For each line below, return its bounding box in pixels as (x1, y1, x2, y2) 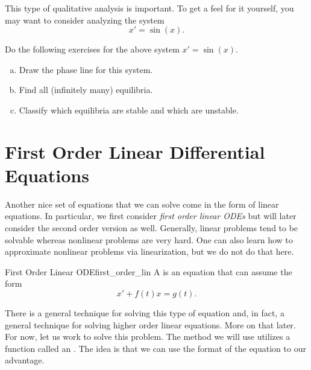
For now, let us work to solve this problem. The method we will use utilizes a (5, 330, 291, 343)
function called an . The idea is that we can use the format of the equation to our (5, 342, 306, 354)
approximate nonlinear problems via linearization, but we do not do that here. (5, 245, 294, 258)
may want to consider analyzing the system (5, 13, 165, 26)
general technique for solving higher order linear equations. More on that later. (5, 318, 296, 331)
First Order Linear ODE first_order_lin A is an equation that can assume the (5, 265, 292, 278)
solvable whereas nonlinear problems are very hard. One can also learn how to (5, 233, 293, 246)
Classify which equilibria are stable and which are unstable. (19, 103, 239, 116)
